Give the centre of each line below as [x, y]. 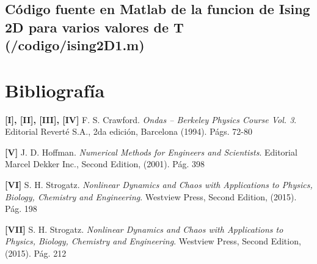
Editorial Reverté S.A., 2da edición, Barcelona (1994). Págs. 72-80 [129, 131]
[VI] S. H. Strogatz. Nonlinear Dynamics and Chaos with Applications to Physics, [159, 185]
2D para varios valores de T [94, 27]
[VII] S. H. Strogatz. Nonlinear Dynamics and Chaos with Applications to [144, 229]
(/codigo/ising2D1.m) [75, 45]
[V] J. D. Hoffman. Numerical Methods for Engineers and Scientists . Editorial [151, 152]
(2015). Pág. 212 [36, 253]
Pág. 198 [21, 209]
